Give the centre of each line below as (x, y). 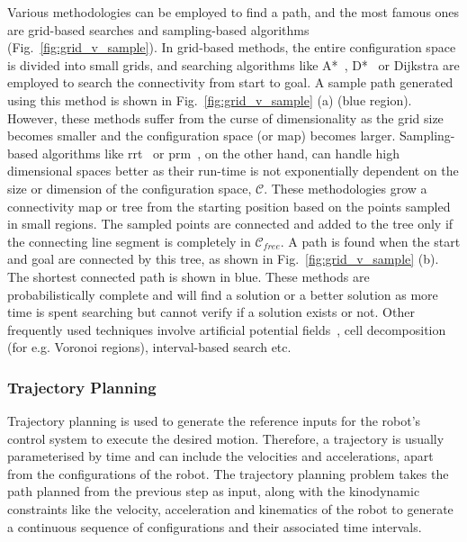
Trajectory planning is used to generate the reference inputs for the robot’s (214, 421)
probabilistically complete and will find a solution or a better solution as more (223, 294)
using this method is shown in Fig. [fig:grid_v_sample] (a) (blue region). (210, 99)
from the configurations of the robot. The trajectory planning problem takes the (228, 473)
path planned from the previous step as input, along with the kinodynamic (214, 491)
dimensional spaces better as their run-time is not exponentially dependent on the (233, 171)
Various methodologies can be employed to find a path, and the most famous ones (233, 12)
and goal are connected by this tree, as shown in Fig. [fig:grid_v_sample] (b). (223, 259)
